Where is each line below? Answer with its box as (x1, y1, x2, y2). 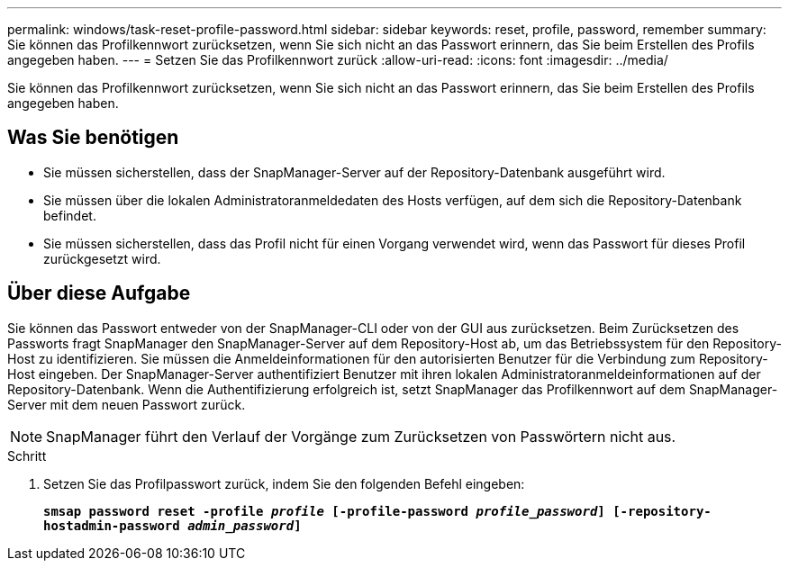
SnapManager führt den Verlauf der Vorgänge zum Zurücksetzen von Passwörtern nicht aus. (46, 427, 676, 446)
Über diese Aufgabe (7, 282, 191, 305)
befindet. (43, 207, 96, 223)
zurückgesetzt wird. (43, 250, 161, 266)
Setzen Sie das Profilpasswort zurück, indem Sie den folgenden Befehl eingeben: (43, 475, 525, 491)
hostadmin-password (43, 518, 180, 533)
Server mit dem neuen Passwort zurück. (7, 396, 246, 412)
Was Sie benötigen (7, 126, 179, 149)
